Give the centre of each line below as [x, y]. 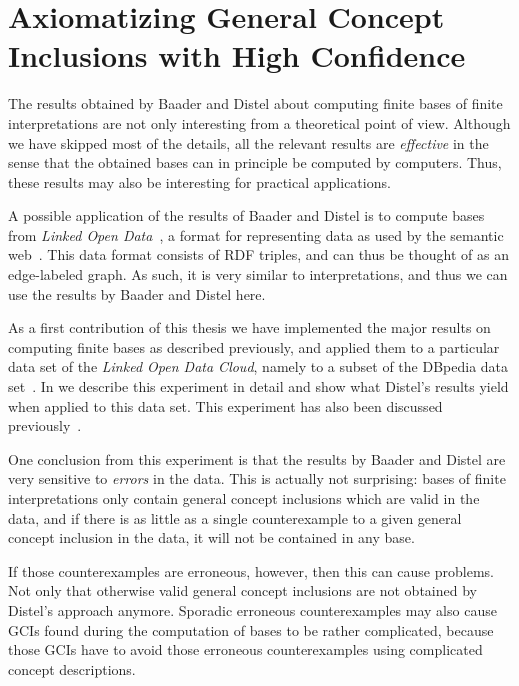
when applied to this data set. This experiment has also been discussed [225, 405]
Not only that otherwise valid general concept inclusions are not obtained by [242, 590]
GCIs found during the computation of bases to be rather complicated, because [251, 629]
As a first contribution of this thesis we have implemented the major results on [249, 327]
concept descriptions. [72, 668]
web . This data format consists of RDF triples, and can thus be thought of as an [258, 254]
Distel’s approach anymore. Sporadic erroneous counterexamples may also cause [252, 609]
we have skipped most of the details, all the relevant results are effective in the [248, 142]
